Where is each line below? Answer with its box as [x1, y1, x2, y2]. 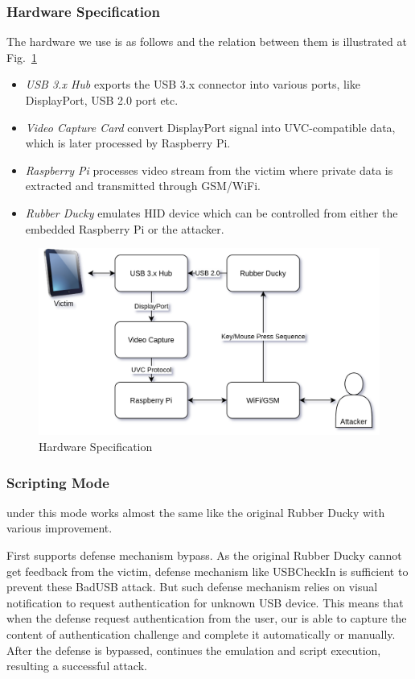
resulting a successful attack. [6, 657, 147, 674]
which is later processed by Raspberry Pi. [25, 135, 231, 151]
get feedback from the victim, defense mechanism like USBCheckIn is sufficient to [6, 562, 409, 579]
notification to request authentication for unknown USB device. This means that [6, 594, 404, 611]
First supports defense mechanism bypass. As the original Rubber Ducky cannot [6, 547, 402, 564]
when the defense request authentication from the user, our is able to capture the [6, 610, 407, 627]
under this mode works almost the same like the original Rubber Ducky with [6, 503, 385, 520]
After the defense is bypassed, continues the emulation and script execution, [6, 641, 381, 658]
